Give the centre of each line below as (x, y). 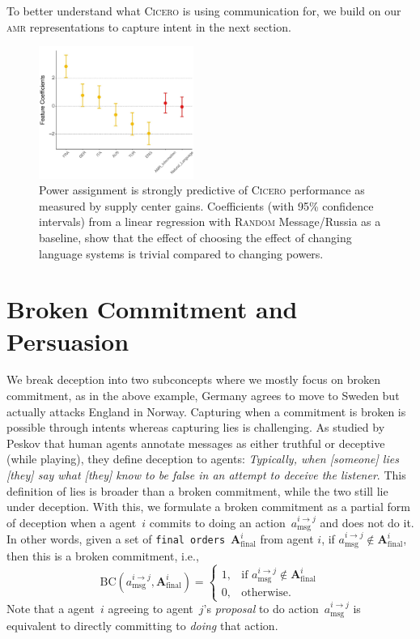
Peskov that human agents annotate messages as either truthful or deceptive (196, 443)
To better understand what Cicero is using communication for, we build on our (204, 11)
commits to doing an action (217, 522)
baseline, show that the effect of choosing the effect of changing (195, 237)
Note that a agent (51, 609)
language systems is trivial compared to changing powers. (181, 253)
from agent (287, 539)
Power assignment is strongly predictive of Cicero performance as (202, 190)
